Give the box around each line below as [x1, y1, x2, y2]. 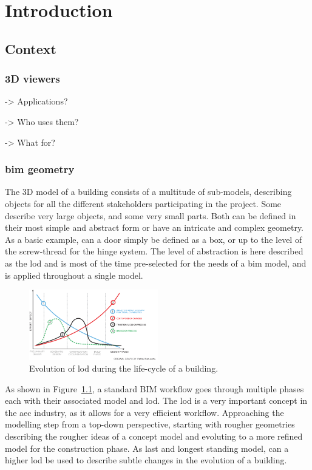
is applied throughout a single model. [5, 268, 143, 281]
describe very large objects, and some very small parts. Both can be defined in [5, 209, 296, 222]
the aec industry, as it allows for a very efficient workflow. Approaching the [5, 406, 284, 418]
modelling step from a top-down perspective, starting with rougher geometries [5, 418, 295, 431]
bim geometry [5, 162, 75, 177]
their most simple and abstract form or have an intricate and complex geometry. [5, 221, 304, 234]
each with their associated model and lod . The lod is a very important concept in [5, 394, 308, 407]
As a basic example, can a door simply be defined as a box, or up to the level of [5, 233, 302, 245]
